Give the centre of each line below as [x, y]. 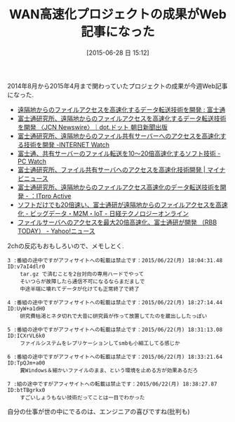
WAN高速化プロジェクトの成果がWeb [118, 14]
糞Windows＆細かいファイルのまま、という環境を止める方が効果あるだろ [109, 370]
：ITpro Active [51, 196]
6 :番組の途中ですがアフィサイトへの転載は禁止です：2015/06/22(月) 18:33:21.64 [115, 357]
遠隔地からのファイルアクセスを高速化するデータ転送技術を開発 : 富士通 [121, 109]
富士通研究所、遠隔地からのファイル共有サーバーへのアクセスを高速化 [119, 136]
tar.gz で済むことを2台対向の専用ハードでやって [82, 274]
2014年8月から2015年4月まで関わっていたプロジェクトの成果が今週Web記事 [117, 86]
